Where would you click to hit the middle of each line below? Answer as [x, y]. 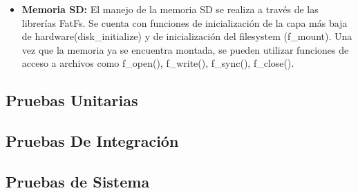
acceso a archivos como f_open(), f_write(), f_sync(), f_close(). [158, 63]
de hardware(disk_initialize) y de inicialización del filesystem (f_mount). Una [187, 36]
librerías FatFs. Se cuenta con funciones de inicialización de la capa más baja [185, 22]
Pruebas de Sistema [78, 181]
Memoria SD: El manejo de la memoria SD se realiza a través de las [170, 9]
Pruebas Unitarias [72, 100]
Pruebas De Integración [92, 141]
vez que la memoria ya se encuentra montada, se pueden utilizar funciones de [185, 49]
